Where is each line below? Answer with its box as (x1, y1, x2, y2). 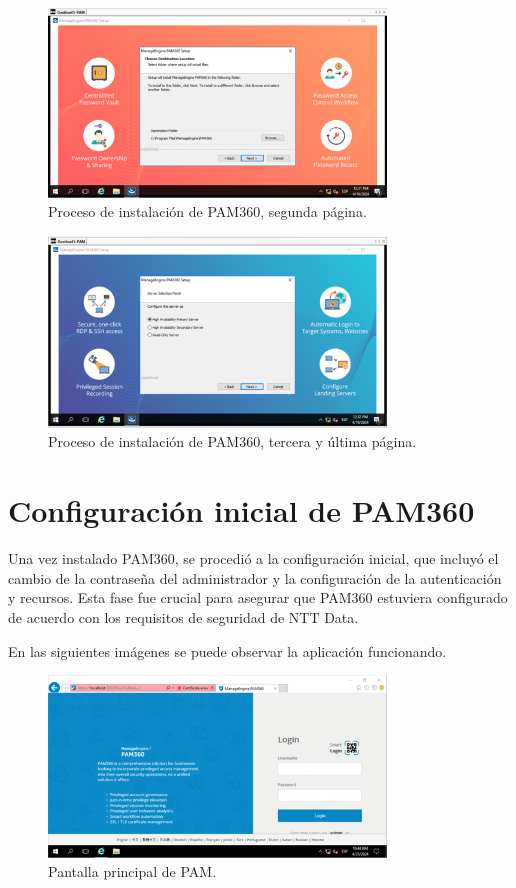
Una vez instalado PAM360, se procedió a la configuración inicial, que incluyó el (8, 548, 499, 569)
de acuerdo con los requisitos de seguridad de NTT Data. (8, 606, 359, 627)
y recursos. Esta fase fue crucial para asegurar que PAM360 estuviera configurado (8, 587, 508, 608)
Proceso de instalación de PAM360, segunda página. (48, 201, 367, 222)
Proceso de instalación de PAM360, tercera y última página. (48, 431, 417, 452)
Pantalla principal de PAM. (48, 861, 217, 882)
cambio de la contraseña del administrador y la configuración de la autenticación (8, 567, 502, 588)
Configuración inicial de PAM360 (8, 490, 475, 531)
